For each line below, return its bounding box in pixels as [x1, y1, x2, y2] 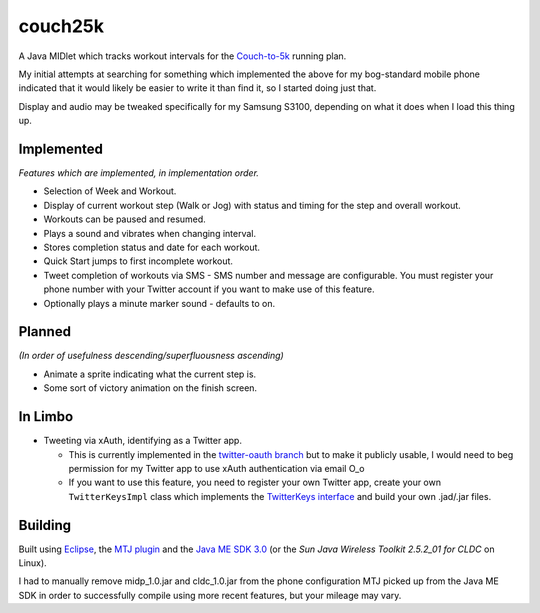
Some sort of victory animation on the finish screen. [43, 382, 258, 394]
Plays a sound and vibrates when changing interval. [43, 227, 257, 239]
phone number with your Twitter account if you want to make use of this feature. [43, 283, 375, 295]
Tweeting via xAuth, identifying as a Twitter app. [43, 435, 242, 447]
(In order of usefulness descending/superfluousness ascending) [18, 350, 284, 362]
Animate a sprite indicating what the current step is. [43, 368, 257, 380]
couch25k [18, 15, 105, 37]
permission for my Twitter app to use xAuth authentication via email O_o [68, 462, 365, 474]
